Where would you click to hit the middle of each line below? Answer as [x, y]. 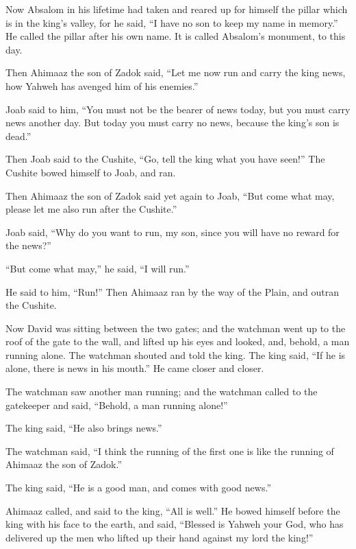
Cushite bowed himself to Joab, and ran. [91, 172]
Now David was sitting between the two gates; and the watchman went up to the [176, 328]
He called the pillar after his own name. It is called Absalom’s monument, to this [176, 36]
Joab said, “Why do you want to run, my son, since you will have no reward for [173, 232]
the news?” [28, 245]
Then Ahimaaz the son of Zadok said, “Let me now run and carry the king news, [176, 72]
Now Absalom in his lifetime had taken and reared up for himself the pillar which [177, 9]
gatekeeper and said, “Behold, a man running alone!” [117, 405]
